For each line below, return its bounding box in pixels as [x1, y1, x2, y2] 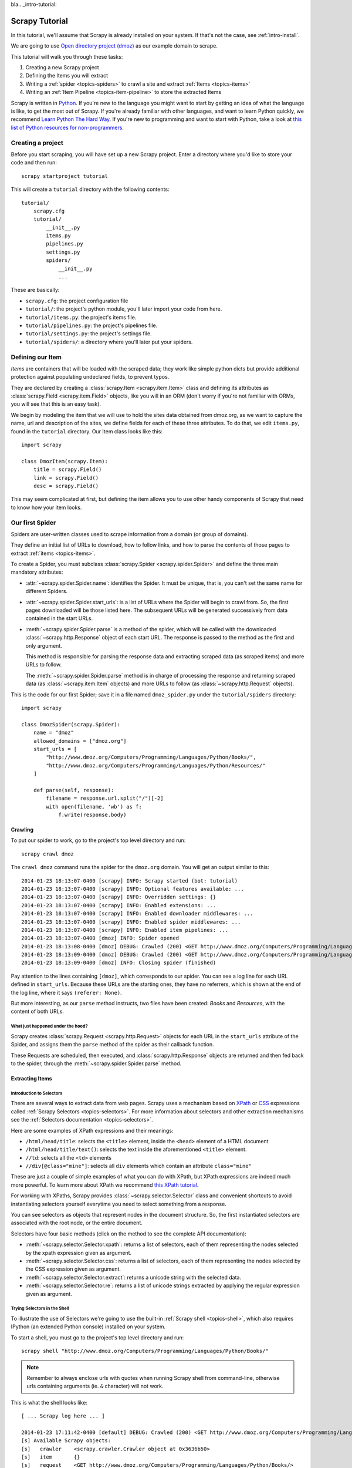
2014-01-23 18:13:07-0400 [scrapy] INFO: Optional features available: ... [21, 885, 244, 892]
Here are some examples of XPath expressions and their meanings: [11, 1127, 174, 1134]
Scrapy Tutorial [11, 16, 69, 26]
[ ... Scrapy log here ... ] [21, 1413, 105, 1419]
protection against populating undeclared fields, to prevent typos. [11, 373, 170, 381]
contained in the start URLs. [25, 615, 93, 622]
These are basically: [11, 287, 60, 294]
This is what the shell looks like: [11, 1399, 87, 1406]
